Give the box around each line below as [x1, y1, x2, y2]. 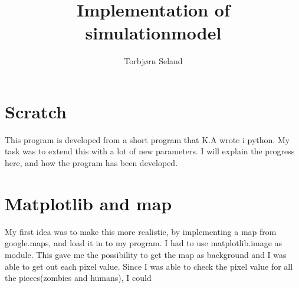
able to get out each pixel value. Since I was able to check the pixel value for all [5, 260, 293, 272]
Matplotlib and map [5, 191, 172, 215]
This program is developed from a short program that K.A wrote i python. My [5, 133, 290, 145]
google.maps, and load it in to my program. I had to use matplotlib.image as [5, 237, 282, 249]
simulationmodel [85, 21, 222, 45]
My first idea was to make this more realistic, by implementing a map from [5, 225, 277, 237]
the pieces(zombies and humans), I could [5, 272, 152, 284]
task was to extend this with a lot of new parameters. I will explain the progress [5, 145, 295, 157]
